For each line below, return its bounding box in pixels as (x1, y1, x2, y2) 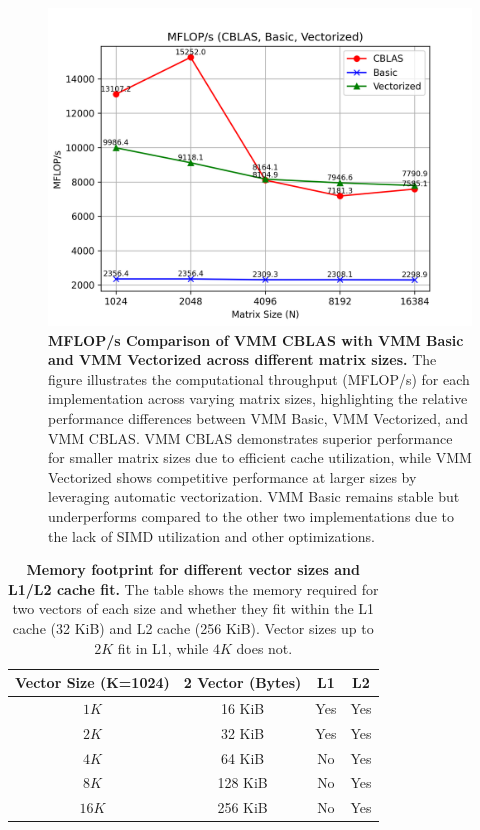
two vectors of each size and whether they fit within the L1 (12, 598, 375, 619)
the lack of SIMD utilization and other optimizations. (48, 525, 376, 546)
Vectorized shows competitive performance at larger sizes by (48, 466, 417, 487)
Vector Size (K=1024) (15, 672, 170, 693)
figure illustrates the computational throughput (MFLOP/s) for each (48, 368, 470, 389)
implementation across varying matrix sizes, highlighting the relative (48, 388, 468, 409)
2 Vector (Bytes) (183, 672, 302, 693)
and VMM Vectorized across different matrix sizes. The (48, 349, 437, 370)
